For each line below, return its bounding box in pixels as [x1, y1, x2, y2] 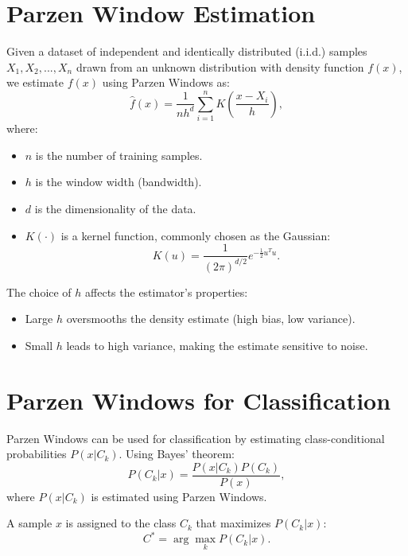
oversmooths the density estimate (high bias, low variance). [66, 310, 356, 327]
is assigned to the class [65, 515, 177, 531]
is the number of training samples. [35, 146, 203, 163]
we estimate [6, 74, 64, 91]
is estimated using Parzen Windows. [91, 488, 267, 504]
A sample [6, 515, 52, 531]
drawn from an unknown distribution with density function [76, 58, 364, 75]
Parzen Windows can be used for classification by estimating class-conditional [6, 430, 385, 446]
